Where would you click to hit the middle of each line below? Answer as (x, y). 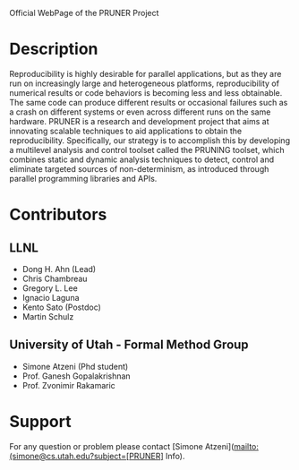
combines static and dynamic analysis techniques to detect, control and (142, 159)
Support (40, 421)
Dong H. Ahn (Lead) (59, 269)
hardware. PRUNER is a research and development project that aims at (140, 121)
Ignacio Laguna (51, 297)
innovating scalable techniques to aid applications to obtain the (126, 131)
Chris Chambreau (55, 278)
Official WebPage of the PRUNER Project (84, 13)
